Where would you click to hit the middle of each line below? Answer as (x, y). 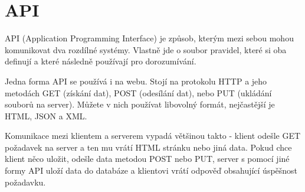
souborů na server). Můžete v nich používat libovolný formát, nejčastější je (140, 104)
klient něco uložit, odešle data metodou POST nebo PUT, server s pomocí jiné (147, 159)
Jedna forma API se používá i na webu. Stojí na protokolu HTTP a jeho (136, 81)
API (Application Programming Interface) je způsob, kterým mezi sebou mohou (149, 38)
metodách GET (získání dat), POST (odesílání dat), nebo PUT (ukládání (138, 92)
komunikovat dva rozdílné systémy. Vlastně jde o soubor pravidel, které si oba (146, 49)
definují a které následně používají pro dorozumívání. (101, 61)
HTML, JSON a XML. (46, 115)
